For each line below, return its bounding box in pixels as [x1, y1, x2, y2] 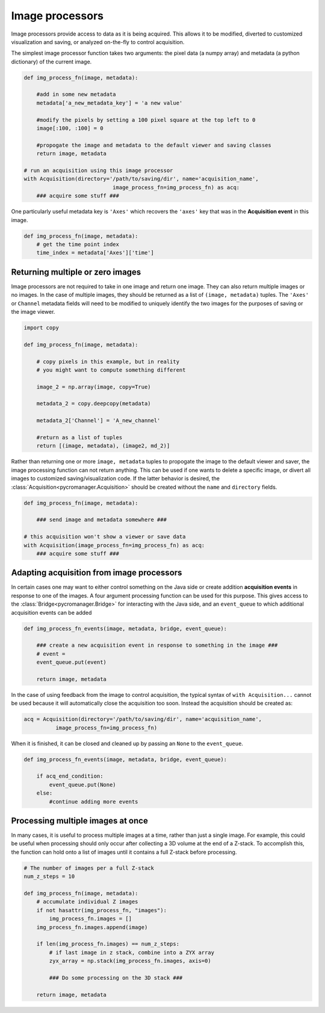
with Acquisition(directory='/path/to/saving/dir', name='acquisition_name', [23, 176, 259, 182]
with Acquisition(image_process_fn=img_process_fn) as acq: [23, 542, 205, 548]
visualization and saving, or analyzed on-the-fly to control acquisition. [11, 38, 185, 45]
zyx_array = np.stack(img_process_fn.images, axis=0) [49, 957, 211, 965]
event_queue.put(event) [36, 659, 107, 666]
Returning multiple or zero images [11, 267, 141, 277]
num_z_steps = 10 [23, 873, 75, 880]
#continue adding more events [49, 798, 138, 805]
